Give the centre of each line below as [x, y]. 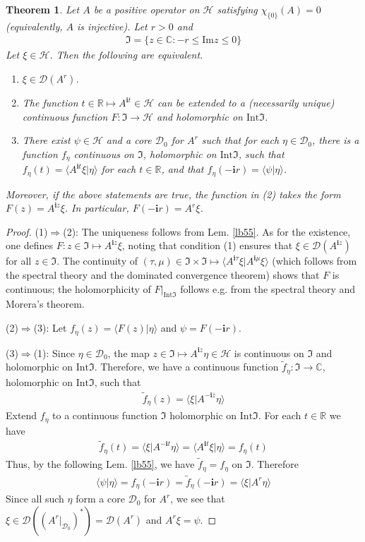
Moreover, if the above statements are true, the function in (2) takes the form [173, 194]
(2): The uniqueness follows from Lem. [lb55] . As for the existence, [207, 231]
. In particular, [97, 208]
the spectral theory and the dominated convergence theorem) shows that [163, 275]
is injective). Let [112, 26]
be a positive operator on [146, 9]
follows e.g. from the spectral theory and [268, 288]
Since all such [35, 499]
